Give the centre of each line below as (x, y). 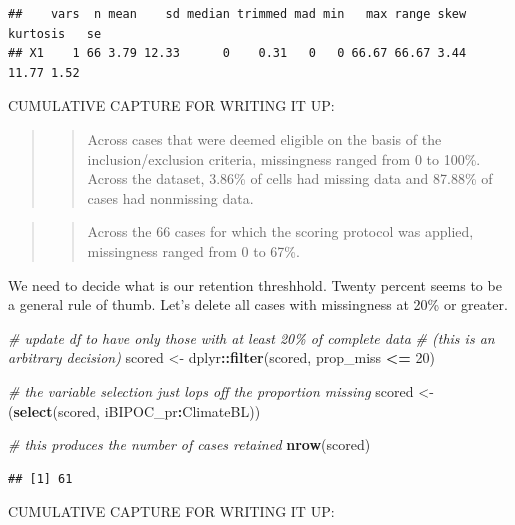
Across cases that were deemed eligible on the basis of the (264, 138)
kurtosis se (55, 33)
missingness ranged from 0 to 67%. (193, 250)
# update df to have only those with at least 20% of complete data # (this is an (251, 337)
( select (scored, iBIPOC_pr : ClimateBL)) (134, 410)
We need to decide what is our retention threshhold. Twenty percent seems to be (255, 284)
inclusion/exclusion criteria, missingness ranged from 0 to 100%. (284, 158)
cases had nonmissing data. (170, 197)
